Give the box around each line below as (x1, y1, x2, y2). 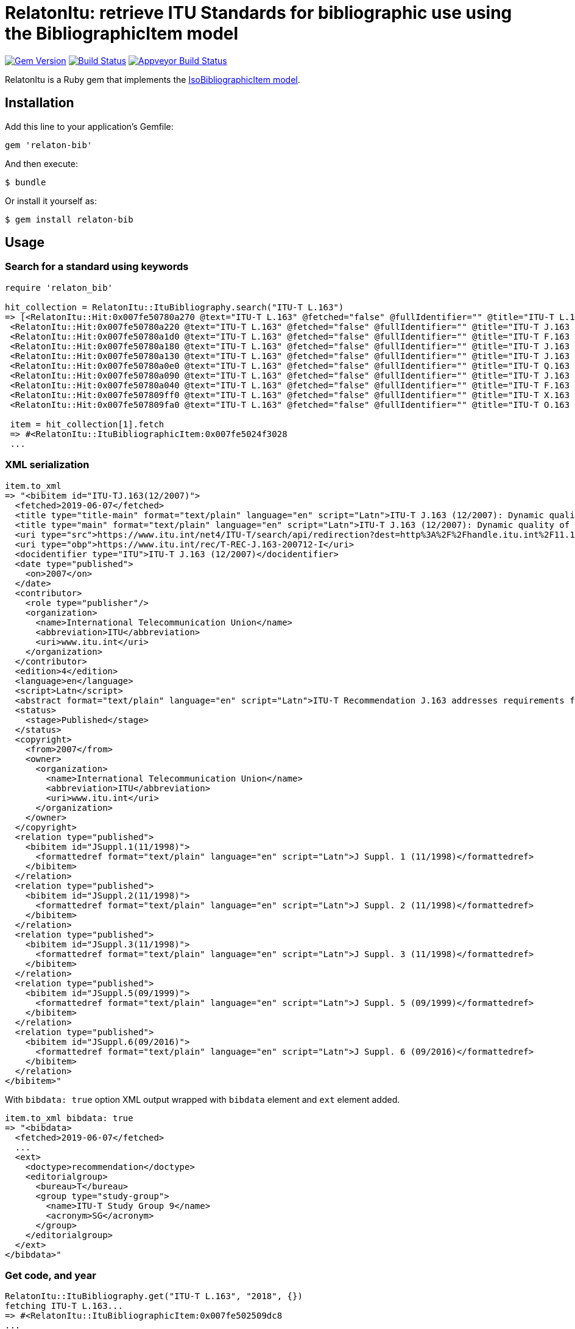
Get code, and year (5, 1269, 96, 1281)
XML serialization (5, 458, 90, 471)
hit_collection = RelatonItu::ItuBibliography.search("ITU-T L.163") (5, 302, 344, 312)
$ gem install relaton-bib (5, 214, 133, 224)
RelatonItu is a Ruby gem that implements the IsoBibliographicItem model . (5, 74, 300, 85)
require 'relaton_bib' (5, 282, 113, 293)
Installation (5, 95, 74, 111)
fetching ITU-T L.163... (5, 1301, 123, 1311)
